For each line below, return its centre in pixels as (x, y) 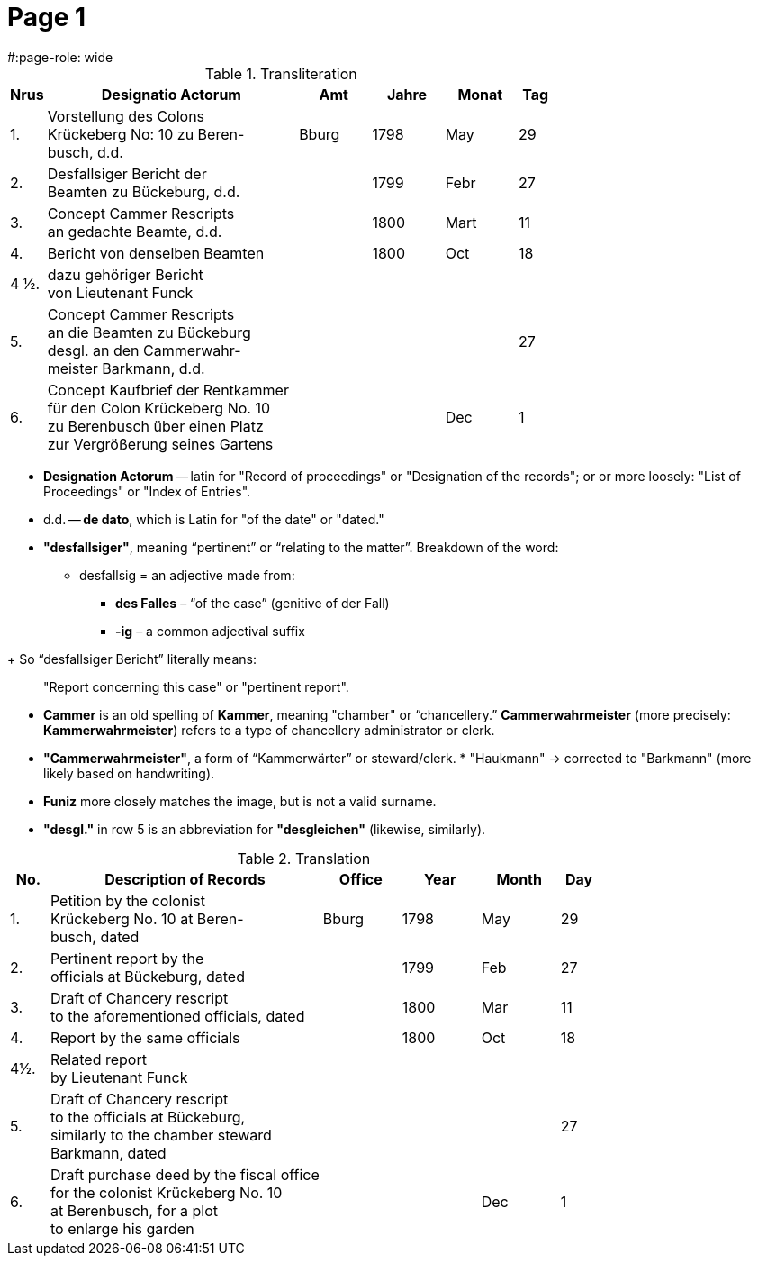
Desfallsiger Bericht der (127, 173)
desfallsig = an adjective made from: (187, 575)
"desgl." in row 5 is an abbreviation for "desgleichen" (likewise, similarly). (265, 829)
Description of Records (185, 879)
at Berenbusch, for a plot (134, 1210)
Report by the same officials (145, 1037)
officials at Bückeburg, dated (147, 976)
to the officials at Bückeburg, (148, 1117)
